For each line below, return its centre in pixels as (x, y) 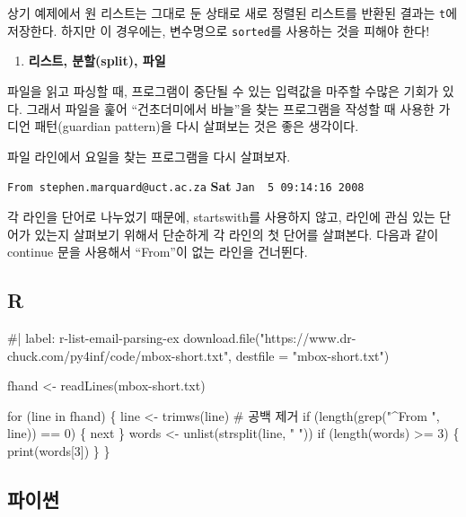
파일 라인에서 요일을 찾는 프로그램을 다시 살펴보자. (149, 156)
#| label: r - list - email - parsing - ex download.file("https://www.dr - (182, 337)
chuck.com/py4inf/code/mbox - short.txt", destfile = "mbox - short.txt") (198, 355)
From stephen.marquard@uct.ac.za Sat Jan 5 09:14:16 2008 (186, 186)
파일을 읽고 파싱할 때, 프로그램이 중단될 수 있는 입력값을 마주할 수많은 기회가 (223, 90)
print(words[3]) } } (59, 450)
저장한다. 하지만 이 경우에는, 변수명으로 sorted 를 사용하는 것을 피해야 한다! (219, 30)
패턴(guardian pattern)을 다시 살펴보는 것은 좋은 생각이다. (197, 126)
